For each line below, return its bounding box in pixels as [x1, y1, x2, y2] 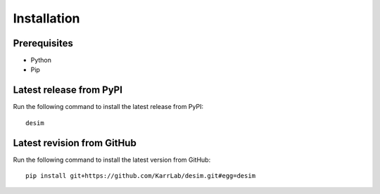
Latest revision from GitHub [13, 137, 137, 149]
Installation [13, 11, 80, 26]
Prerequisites [13, 37, 73, 49]
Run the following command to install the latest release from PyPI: [13, 103, 204, 111]
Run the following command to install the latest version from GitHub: [13, 155, 211, 164]
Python [30, 56, 52, 65]
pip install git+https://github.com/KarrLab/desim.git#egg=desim [25, 172, 256, 180]
